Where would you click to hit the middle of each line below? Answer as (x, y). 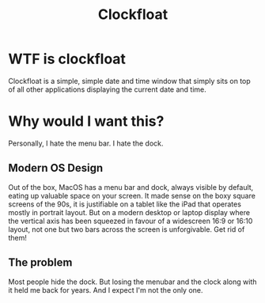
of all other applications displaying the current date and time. (108, 89)
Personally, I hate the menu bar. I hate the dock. (86, 143)
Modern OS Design (56, 168)
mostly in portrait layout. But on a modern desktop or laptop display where (129, 212)
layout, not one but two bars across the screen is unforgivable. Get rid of (127, 229)
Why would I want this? (86, 121)
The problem (40, 263)
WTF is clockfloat (67, 59)
